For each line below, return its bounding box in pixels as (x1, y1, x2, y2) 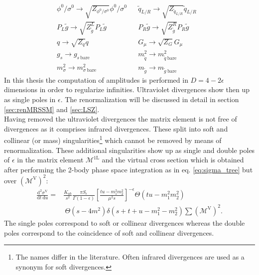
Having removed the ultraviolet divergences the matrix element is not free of (4, 114, 237, 124)
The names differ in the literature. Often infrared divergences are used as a (15, 252, 245, 262)
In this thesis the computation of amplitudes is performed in (4, 74, 188, 85)
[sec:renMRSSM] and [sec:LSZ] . (4, 104, 100, 114)
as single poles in (4, 94, 56, 105)
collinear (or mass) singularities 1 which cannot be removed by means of (4, 134, 222, 145)
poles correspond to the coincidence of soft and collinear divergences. (4, 227, 214, 238)
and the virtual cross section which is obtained (102, 154, 244, 165)
